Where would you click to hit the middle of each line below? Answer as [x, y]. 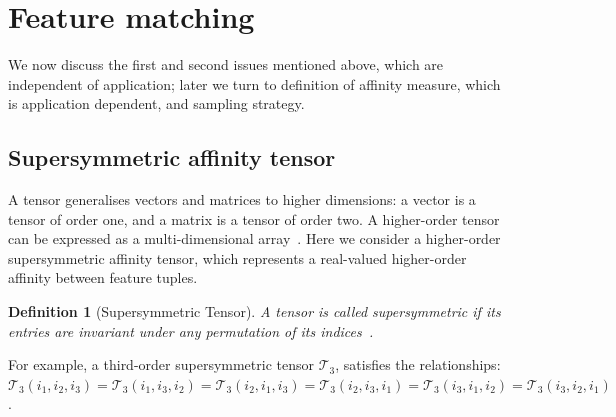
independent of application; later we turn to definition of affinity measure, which [254, 83]
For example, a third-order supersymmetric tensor [161, 364]
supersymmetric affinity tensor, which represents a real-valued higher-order [237, 257]
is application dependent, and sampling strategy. [156, 103]
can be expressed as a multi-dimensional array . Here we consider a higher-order [254, 238]
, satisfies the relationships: [418, 364]
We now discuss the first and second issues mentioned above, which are [226, 64]
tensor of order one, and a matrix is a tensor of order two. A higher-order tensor [254, 218]
